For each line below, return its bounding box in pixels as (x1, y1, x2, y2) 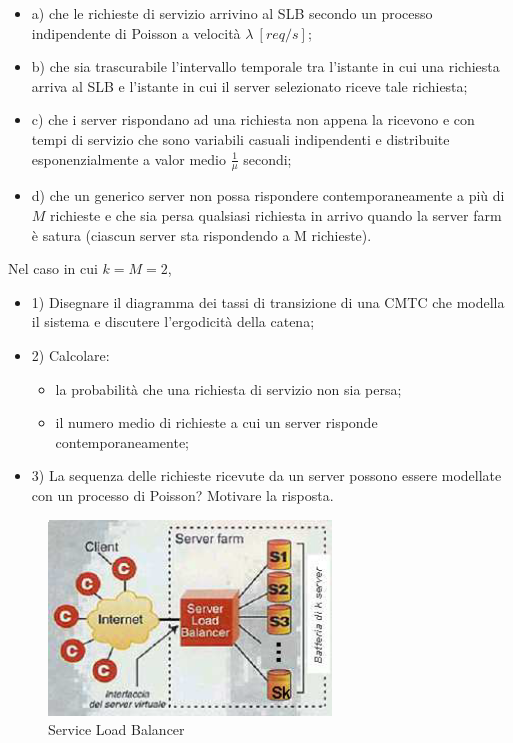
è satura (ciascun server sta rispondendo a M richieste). (31, 224, 372, 245)
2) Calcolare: (31, 344, 110, 365)
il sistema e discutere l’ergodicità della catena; (31, 311, 315, 332)
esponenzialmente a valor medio (31, 148, 226, 169)
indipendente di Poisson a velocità (31, 22, 241, 43)
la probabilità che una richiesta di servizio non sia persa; (55, 378, 402, 399)
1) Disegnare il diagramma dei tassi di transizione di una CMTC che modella (31, 291, 505, 312)
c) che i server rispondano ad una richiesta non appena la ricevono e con (31, 109, 475, 130)
